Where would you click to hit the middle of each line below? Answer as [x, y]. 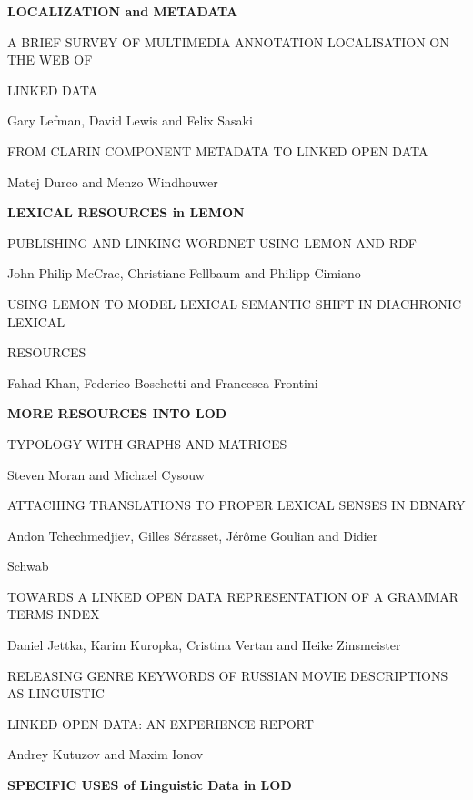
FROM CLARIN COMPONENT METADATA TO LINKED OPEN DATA [218, 150]
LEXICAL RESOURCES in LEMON [126, 212]
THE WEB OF [50, 60]
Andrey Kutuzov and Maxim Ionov [106, 754]
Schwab [28, 566]
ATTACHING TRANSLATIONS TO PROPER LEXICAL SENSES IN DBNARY [236, 505]
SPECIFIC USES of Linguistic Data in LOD [150, 785]
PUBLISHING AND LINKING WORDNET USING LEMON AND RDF [212, 242]
